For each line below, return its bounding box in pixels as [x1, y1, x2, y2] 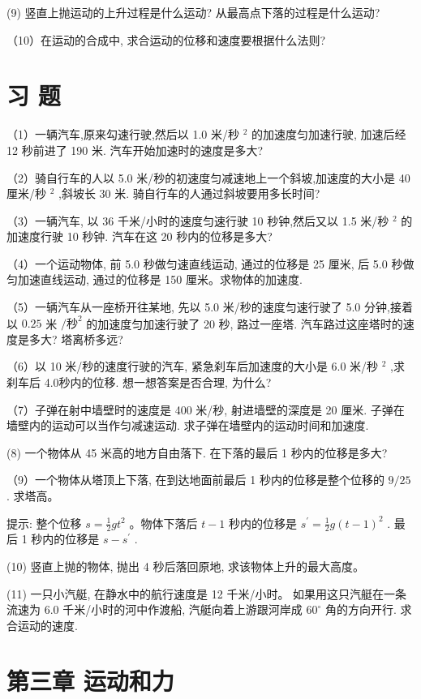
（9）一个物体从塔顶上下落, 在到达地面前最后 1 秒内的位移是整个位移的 [6, 471, 384, 488]
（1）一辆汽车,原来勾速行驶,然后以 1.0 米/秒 [6, 126, 239, 143]
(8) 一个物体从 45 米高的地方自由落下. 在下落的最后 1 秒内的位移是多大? [6, 444, 388, 461]
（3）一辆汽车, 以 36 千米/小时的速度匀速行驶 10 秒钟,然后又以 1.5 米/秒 [6, 212, 389, 229]
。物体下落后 [129, 514, 198, 531]
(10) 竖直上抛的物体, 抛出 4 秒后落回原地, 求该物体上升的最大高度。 [6, 557, 364, 574]
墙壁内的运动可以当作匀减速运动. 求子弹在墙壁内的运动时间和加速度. [6, 417, 369, 434]
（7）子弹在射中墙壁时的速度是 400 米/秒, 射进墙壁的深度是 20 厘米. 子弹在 [6, 401, 405, 418]
